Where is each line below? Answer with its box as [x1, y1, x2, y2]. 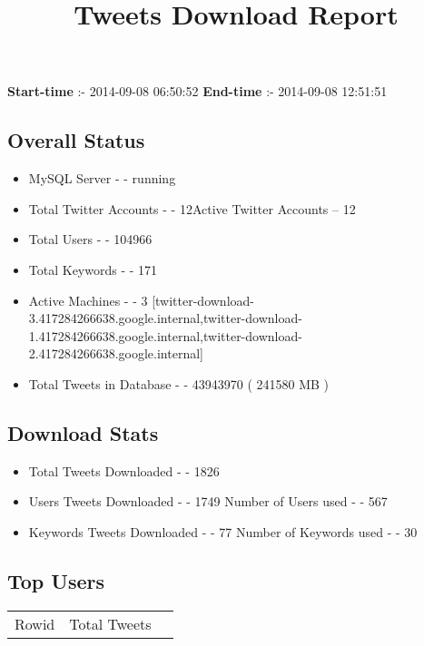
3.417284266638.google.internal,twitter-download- [28, 308, 302, 328]
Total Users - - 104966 [28, 230, 153, 249]
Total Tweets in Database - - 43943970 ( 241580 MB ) [28, 374, 330, 393]
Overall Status [7, 126, 145, 154]
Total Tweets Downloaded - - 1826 [28, 461, 220, 480]
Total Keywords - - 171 [28, 259, 158, 279]
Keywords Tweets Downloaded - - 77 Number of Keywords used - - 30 [28, 522, 418, 541]
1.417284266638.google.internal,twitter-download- [28, 326, 302, 345]
